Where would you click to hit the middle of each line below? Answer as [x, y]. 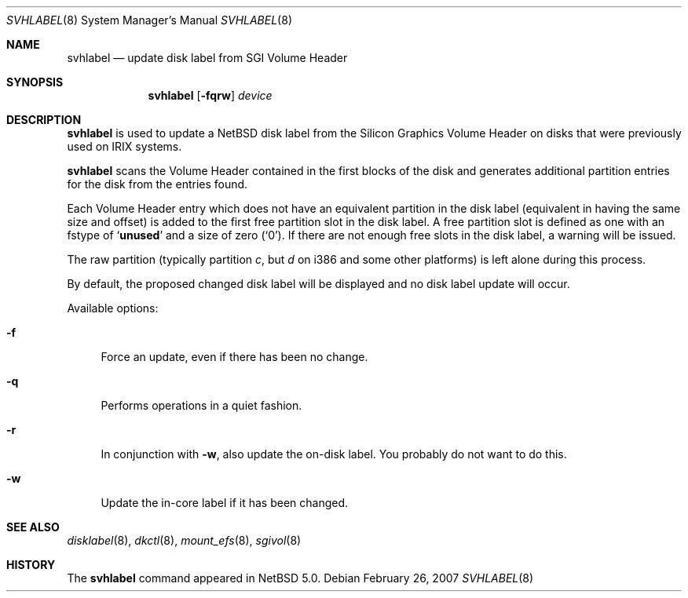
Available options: [113, 308]
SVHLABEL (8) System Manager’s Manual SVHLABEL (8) [149, 20]
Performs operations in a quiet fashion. [201, 405]
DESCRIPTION [44, 120]
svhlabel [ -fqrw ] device [210, 95]
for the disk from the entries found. [157, 184]
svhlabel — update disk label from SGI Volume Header [207, 58]
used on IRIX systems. [124, 146]
